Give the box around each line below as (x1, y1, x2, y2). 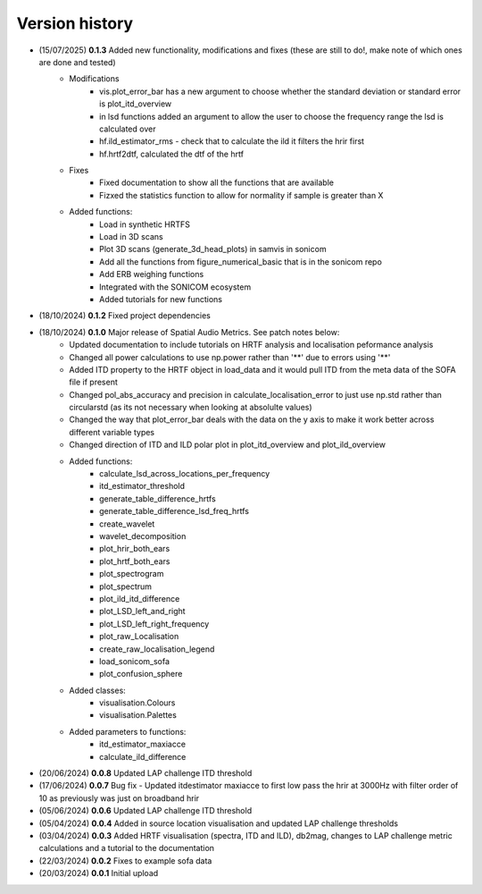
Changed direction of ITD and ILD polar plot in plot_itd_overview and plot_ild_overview (69, 439, 386, 451)
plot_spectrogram (99, 569, 164, 579)
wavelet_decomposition (99, 531, 187, 541)
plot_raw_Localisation (99, 631, 179, 642)
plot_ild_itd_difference (99, 593, 180, 603)
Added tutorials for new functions (99, 293, 223, 304)
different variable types (69, 426, 155, 437)
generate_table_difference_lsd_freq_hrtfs (99, 506, 250, 517)
